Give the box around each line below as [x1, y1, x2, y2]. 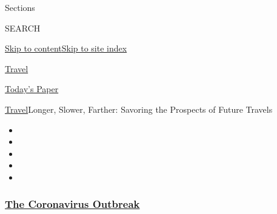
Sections [5, 1, 35, 13]
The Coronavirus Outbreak [5, 196, 140, 212]
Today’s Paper [5, 82, 59, 95]
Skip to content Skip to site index [5, 42, 127, 55]
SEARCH [5, 21, 41, 34]
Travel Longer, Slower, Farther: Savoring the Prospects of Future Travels [5, 102, 273, 115]
